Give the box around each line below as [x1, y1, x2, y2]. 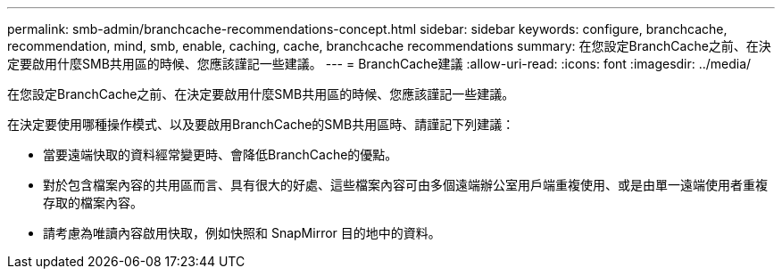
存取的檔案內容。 [43, 195, 143, 210]
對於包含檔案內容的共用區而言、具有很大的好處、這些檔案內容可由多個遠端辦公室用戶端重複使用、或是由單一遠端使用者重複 [43, 177, 768, 192]
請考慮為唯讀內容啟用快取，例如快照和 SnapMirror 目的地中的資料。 [43, 225, 441, 240]
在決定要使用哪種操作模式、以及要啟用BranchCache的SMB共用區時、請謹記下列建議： [7, 117, 515, 132]
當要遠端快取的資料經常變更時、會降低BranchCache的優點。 [43, 147, 398, 162]
